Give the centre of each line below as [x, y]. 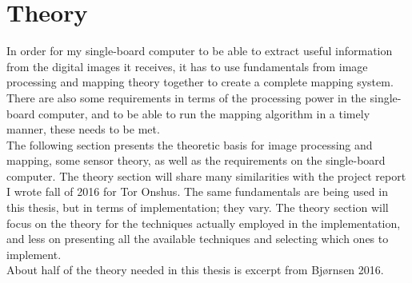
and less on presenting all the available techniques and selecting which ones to [198, 239]
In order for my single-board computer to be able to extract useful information [200, 51]
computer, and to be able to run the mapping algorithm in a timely [204, 113]
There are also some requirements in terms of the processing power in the [186, 97]
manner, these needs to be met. [83, 129]
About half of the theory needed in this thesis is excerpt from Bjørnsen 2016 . [195, 270]
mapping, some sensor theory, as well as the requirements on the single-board [196, 160]
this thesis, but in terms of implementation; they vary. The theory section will [198, 207]
